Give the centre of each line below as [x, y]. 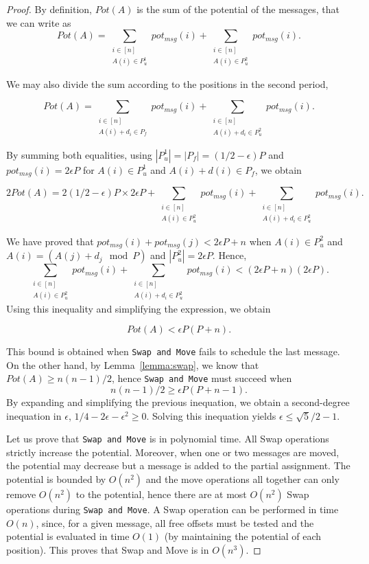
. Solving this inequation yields [211, 415]
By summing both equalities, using [79, 154]
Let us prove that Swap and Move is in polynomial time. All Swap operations [168, 439]
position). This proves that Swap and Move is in [108, 549]
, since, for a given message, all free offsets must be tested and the [175, 522]
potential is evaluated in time [68, 536]
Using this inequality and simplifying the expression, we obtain [139, 308]
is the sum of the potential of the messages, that [238, 9]
